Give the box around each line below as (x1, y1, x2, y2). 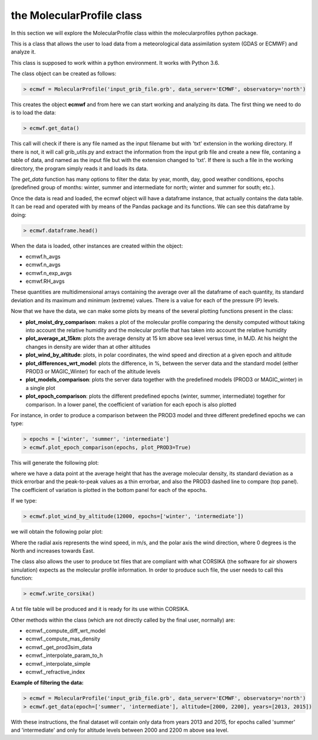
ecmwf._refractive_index (25, 668, 85, 675)
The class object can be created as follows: (11, 70, 117, 77)
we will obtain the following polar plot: (11, 528, 103, 536)
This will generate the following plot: (11, 459, 100, 466)
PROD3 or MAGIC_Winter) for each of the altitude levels (25, 368, 161, 375)
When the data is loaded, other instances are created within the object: (11, 242, 183, 249)
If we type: (11, 497, 37, 504)
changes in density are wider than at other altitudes (25, 343, 151, 350)
